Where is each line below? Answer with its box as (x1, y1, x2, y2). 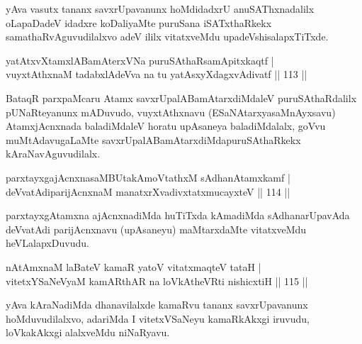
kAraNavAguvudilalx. (6, 146, 101, 161)
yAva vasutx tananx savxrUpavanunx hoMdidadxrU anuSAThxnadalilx (6, 1, 315, 16)
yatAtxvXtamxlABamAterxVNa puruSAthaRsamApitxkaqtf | (6, 52, 274, 67)
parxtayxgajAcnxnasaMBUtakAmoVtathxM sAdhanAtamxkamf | (6, 170, 290, 184)
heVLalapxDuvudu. (6, 235, 89, 250)
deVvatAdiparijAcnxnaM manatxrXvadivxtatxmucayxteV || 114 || (6, 184, 290, 199)
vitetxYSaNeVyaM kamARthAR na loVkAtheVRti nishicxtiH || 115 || (6, 273, 308, 288)
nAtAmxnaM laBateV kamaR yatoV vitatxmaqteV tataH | (6, 259, 261, 274)
